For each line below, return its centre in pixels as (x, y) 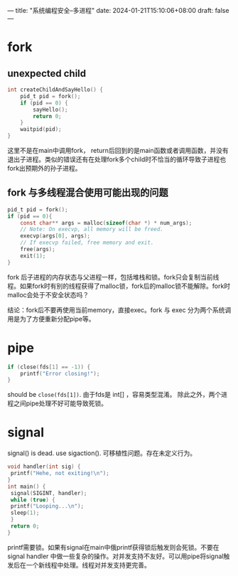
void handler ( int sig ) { (44, 467)
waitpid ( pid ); (41, 129)
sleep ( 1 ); (25, 513)
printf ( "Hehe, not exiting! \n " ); (60, 474)
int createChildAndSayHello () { (55, 90)
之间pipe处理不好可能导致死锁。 (60, 403)
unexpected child (47, 73)
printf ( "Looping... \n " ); (47, 506)
